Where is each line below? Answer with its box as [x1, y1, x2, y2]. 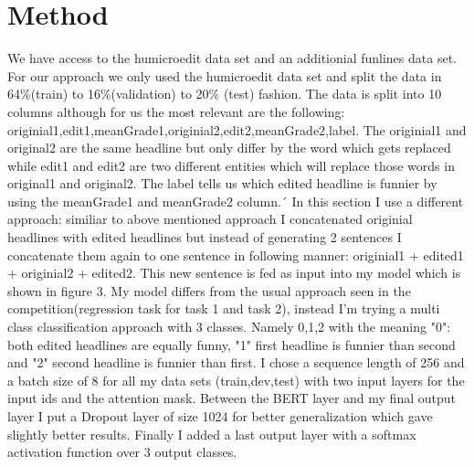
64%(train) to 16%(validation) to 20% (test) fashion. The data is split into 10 [7, 84, 442, 103]
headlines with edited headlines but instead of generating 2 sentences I [7, 228, 402, 247]
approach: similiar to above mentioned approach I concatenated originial [7, 209, 413, 228]
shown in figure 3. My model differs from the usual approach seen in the [7, 281, 411, 300]
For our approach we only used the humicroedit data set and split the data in [7, 66, 442, 85]
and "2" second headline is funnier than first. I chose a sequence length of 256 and [7, 353, 465, 372]
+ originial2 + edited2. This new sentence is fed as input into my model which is [7, 263, 461, 282]
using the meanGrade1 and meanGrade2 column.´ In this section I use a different [7, 191, 464, 210]
